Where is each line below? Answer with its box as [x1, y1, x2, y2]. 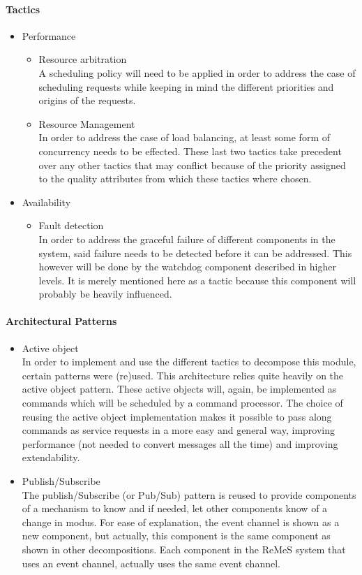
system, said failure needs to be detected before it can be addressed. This [38, 245, 352, 260]
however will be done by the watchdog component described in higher [38, 259, 337, 274]
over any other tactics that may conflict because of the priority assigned [38, 157, 346, 172]
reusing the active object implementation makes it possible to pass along [22, 409, 332, 423]
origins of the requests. [38, 93, 136, 108]
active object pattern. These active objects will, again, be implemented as [22, 381, 337, 396]
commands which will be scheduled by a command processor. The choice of [22, 395, 343, 410]
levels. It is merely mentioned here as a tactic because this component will [38, 272, 356, 287]
